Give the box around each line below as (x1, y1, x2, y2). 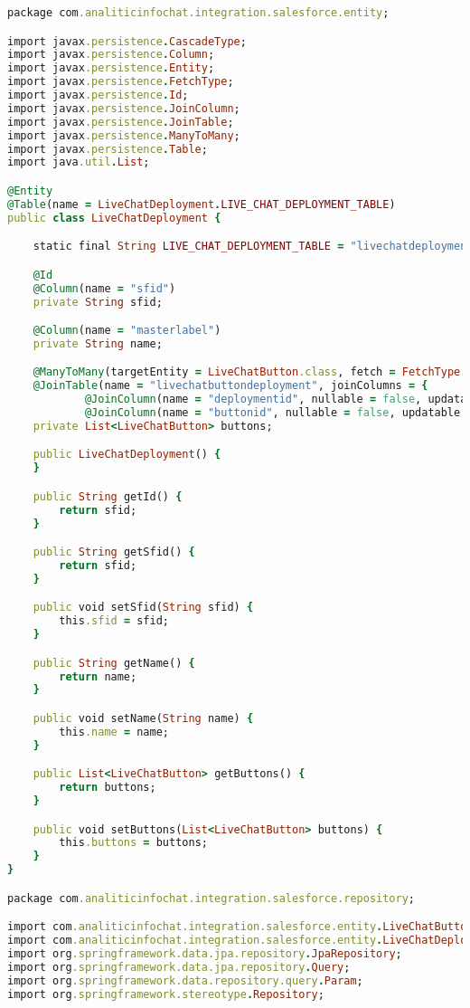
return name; (59, 670, 137, 683)
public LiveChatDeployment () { (33, 448, 221, 461)
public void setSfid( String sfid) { (33, 601, 254, 614)
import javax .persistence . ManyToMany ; (7, 128, 240, 142)
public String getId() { (33, 490, 183, 503)
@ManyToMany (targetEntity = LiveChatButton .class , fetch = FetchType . (33, 366, 467, 379)
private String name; (33, 337, 163, 350)
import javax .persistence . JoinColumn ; (7, 101, 240, 115)
